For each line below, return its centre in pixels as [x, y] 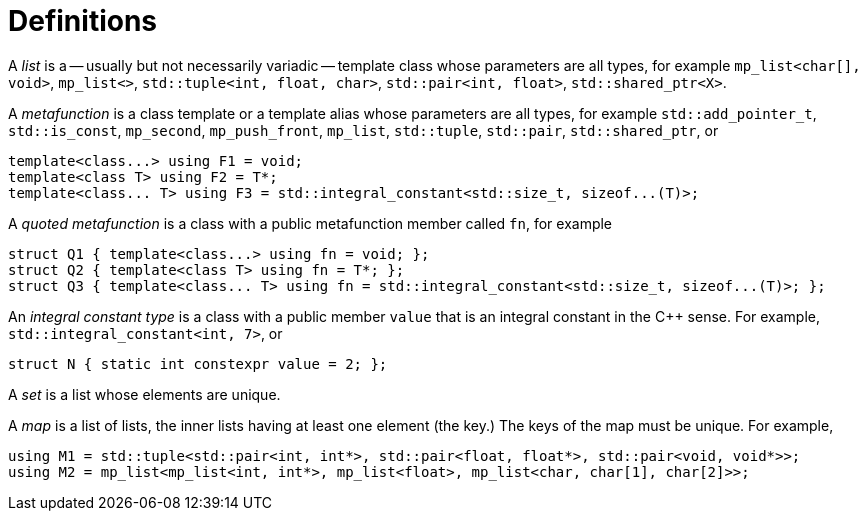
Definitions [83, 21]
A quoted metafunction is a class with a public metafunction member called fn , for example [310, 223]
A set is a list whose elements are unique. [144, 394]
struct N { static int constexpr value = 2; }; [198, 363]
